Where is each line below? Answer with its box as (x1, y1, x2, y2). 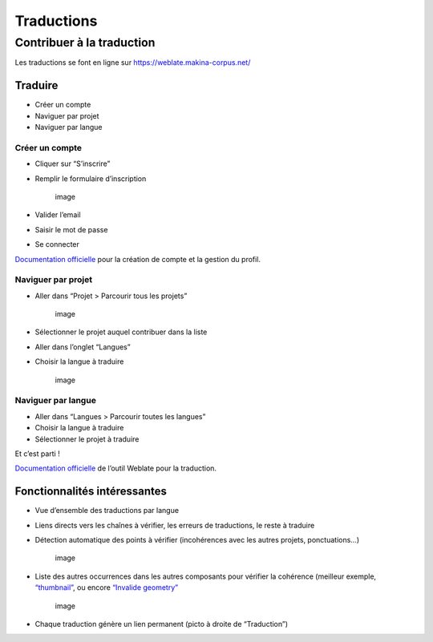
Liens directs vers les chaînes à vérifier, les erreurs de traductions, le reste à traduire (34, 520, 315, 530)
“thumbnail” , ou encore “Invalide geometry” (34, 583, 179, 592)
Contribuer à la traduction (14, 35, 156, 50)
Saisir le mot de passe (34, 224, 108, 234)
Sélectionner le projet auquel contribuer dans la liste (34, 327, 208, 337)
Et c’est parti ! (14, 449, 60, 458)
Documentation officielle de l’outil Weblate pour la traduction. (14, 463, 216, 473)
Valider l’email (34, 210, 81, 220)
